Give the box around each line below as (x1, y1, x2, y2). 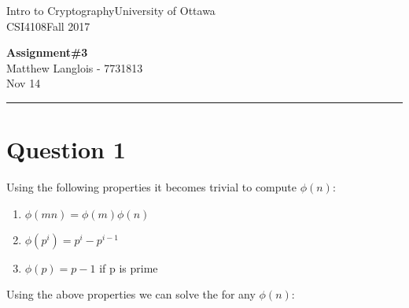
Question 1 (6, 133, 126, 165)
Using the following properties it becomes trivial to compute (6, 179, 297, 195)
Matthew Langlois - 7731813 (6, 59, 143, 76)
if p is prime (99, 259, 158, 276)
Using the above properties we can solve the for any (6, 286, 256, 302)
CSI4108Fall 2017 (6, 17, 90, 34)
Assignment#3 (6, 44, 88, 61)
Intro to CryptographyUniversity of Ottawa (6, 2, 216, 18)
